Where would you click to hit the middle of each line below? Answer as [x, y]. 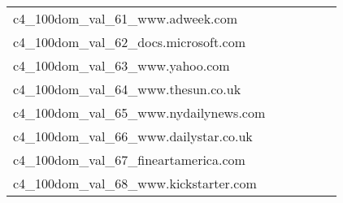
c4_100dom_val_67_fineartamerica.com [129, 160]
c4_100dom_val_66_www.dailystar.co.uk [133, 136]
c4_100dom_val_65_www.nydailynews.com [139, 112]
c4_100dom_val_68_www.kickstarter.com [135, 183]
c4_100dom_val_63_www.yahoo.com [122, 65]
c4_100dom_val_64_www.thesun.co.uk [127, 89]
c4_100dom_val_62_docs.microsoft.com [129, 42]
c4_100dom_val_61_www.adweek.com [125, 18]
